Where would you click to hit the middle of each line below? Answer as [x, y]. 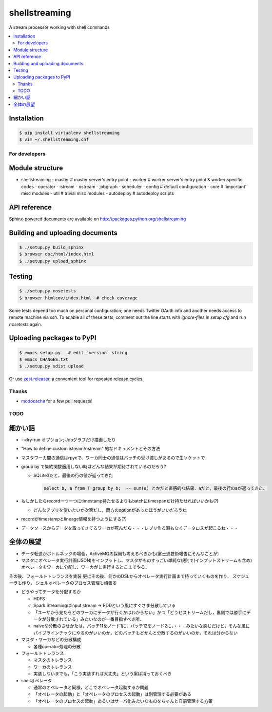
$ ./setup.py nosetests [48, 291]
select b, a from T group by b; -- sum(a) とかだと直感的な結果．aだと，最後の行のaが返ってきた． [155, 488]
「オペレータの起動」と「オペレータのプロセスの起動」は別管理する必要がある [112, 694]
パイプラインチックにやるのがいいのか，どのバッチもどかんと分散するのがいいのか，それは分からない [136, 633]
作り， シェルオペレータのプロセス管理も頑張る [69, 583]
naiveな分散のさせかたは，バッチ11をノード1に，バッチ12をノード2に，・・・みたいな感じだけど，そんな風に [142, 626]
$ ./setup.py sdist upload [51, 366]
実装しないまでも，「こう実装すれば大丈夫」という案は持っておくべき [103, 674]
